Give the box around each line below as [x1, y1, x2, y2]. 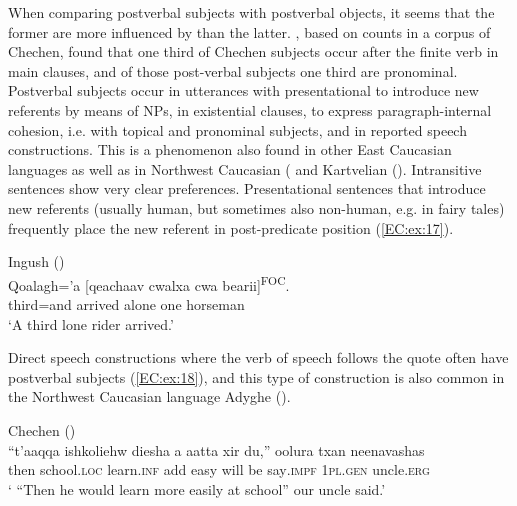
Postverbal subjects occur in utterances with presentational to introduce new [8, 80, 479, 101]
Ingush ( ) [8, 251, 65, 272]
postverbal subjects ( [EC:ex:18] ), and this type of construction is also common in [8, 366, 505, 387]
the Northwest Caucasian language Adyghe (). [8, 386, 291, 407]
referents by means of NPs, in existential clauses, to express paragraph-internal [8, 99, 492, 120]
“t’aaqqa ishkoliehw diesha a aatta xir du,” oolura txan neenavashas [8, 439, 425, 460]
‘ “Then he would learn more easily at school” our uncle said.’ [8, 478, 386, 499]
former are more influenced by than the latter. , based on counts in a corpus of [8, 21, 491, 42]
